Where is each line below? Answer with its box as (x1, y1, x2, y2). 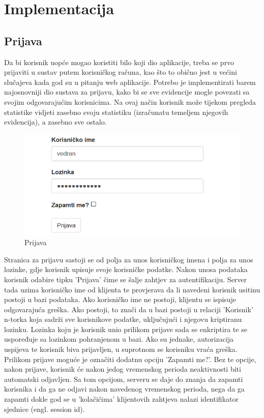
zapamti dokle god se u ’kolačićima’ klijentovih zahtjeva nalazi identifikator (4, 394, 239, 404)
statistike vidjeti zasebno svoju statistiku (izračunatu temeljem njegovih (4, 106, 228, 117)
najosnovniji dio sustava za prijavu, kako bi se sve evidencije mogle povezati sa (4, 86, 250, 97)
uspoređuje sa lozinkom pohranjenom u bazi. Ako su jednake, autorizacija (4, 334, 234, 344)
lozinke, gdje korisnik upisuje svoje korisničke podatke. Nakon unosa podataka (4, 264, 248, 275)
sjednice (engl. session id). (4, 403, 85, 414)
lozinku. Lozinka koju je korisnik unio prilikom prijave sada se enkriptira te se (4, 323, 247, 334)
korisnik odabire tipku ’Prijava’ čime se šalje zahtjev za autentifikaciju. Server (4, 274, 247, 284)
